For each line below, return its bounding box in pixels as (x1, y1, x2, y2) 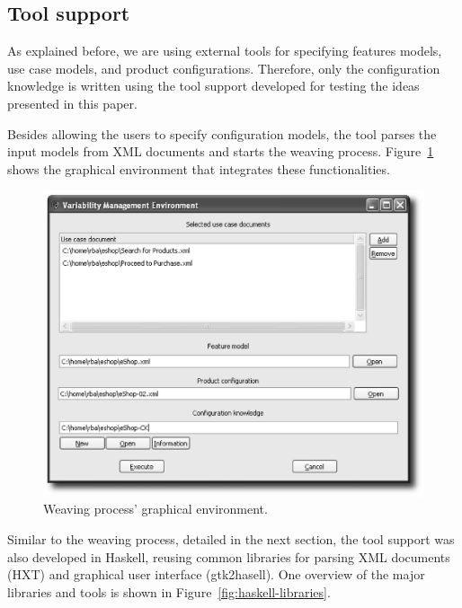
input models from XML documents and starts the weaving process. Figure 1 (7, 142, 434, 161)
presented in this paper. (7, 93, 138, 112)
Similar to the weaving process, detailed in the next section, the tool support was (7, 529, 455, 548)
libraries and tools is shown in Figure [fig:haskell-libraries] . (7, 582, 331, 601)
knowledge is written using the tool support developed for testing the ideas (7, 76, 420, 95)
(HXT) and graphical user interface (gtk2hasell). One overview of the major (7, 565, 425, 584)
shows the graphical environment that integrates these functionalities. (7, 159, 390, 178)
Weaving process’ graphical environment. (43, 499, 268, 518)
